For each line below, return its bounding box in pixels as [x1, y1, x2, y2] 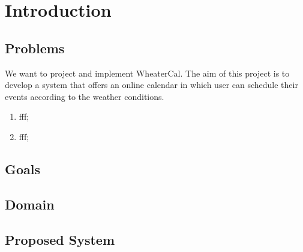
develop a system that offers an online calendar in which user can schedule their [5, 78, 298, 91]
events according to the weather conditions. [5, 90, 164, 102]
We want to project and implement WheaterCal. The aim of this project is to [5, 66, 290, 79]
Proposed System [5, 230, 115, 248]
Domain [5, 195, 55, 213]
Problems [5, 38, 65, 57]
